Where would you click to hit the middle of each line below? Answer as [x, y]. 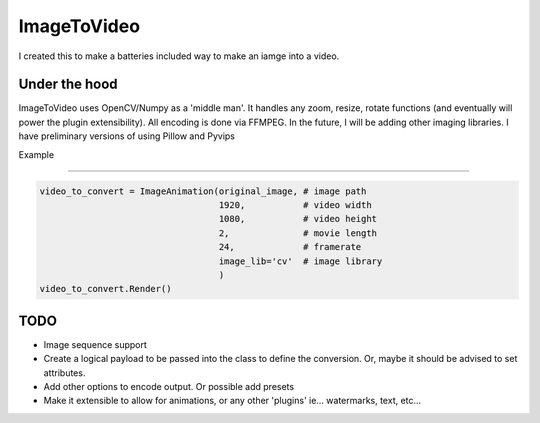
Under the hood [68, 84]
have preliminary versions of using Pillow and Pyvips [126, 136]
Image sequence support [95, 344]
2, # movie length [298, 233]
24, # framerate [290, 247]
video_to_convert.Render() [105, 289]
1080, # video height [298, 219]
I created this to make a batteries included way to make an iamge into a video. [179, 56]
